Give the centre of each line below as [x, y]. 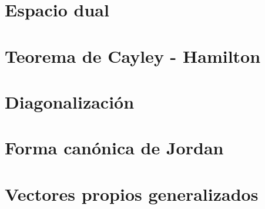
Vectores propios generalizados [132, 193]
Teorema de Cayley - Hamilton [133, 55]
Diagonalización [70, 101]
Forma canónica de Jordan [114, 148]
